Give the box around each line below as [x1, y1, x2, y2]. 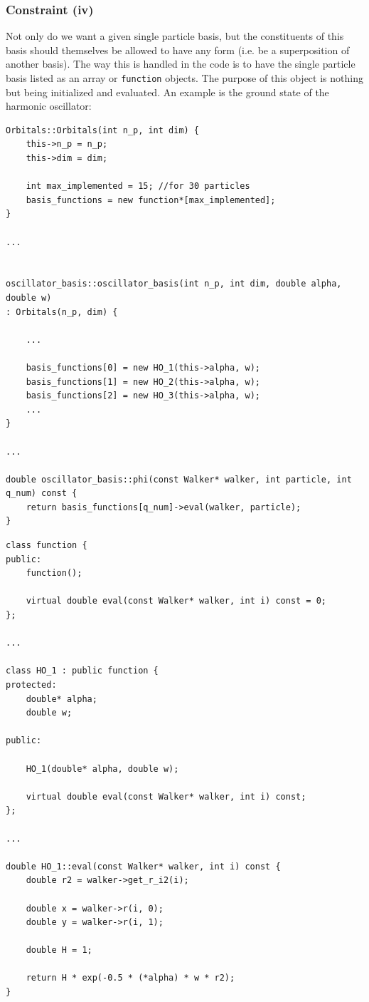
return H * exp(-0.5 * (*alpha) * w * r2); [26, 973, 235, 983]
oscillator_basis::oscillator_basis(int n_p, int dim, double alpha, [6, 279, 342, 289]
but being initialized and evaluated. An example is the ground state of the [6, 84, 329, 99]
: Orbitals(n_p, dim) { [6, 306, 118, 317]
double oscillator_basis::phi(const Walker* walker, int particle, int [6, 474, 352, 485]
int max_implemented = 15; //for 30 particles [26, 181, 250, 192]
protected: [6, 680, 57, 690]
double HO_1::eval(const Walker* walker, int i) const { [6, 861, 281, 872]
